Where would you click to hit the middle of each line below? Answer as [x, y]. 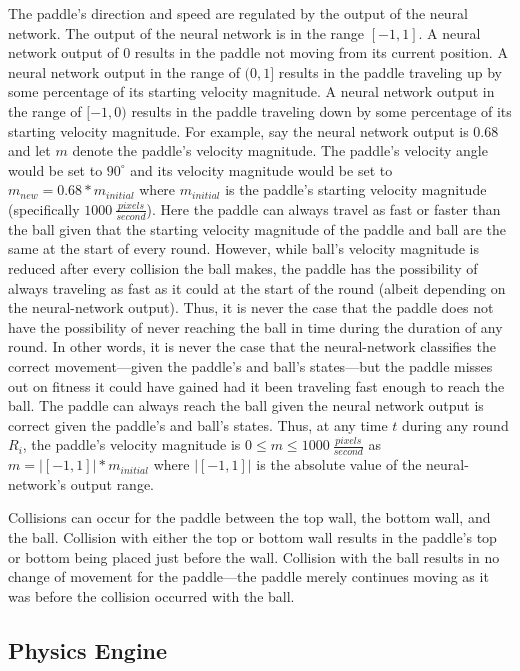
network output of [63, 52]
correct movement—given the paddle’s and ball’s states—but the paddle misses [250, 365]
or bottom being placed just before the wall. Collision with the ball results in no [254, 556]
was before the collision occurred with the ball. [151, 595]
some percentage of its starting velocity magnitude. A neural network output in [251, 91]
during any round [455, 424]
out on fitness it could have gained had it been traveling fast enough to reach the [256, 385]
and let [29, 150]
